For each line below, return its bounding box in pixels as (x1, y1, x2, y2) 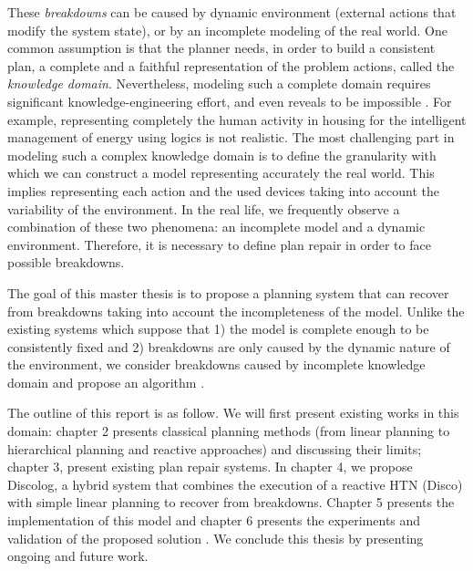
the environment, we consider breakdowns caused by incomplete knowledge (7, 355, 426, 374)
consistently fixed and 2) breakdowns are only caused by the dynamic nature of (7, 337, 450, 356)
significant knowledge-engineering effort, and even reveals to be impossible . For (7, 91, 452, 110)
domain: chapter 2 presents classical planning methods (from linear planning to (7, 421, 450, 441)
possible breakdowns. (7, 253, 125, 272)
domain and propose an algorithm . (7, 372, 205, 391)
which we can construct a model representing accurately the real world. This (7, 163, 435, 182)
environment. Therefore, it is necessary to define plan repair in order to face (7, 234, 431, 254)
